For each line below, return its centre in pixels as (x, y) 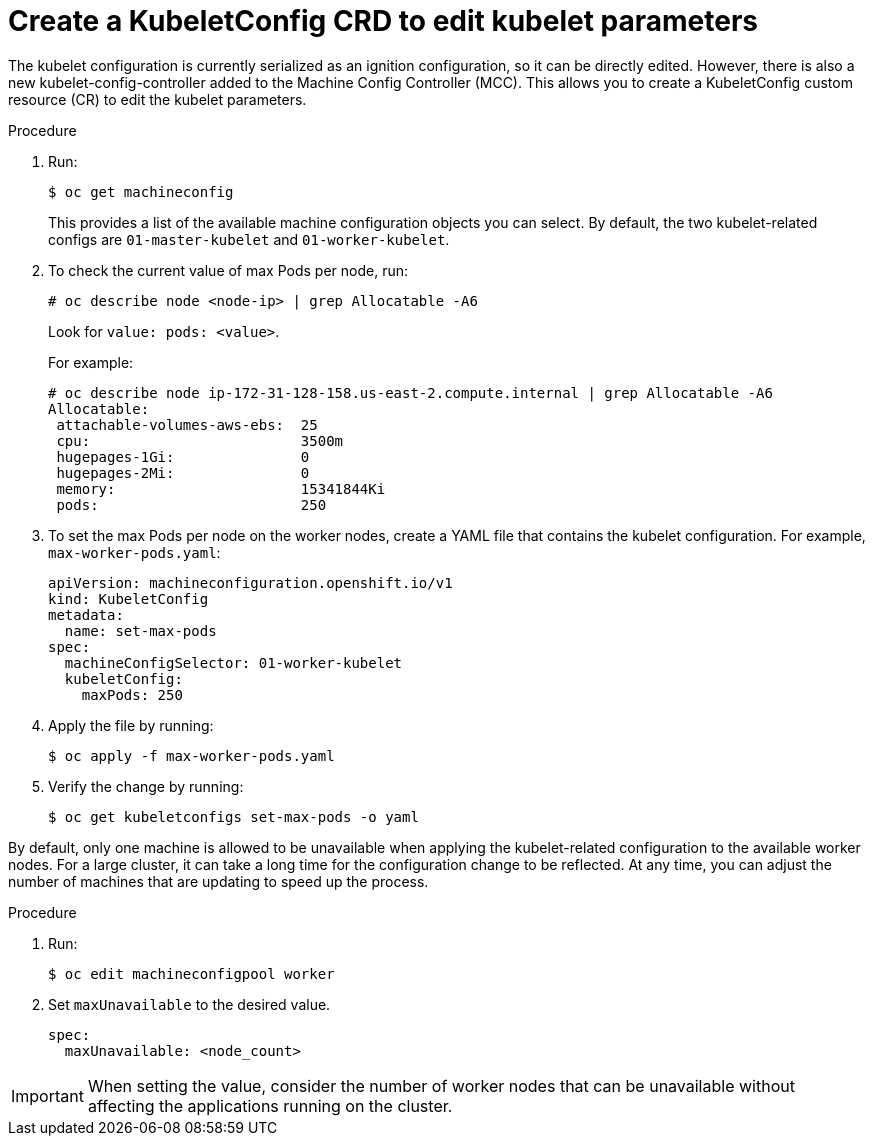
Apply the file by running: (131, 725)
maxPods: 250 (132, 694)
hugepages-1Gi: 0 (183, 456)
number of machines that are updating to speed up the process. (218, 881)
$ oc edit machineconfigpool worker (191, 973)
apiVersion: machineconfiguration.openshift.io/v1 (250, 582)
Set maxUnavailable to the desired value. (189, 1004)
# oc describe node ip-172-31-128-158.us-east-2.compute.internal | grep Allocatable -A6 (410, 392)
